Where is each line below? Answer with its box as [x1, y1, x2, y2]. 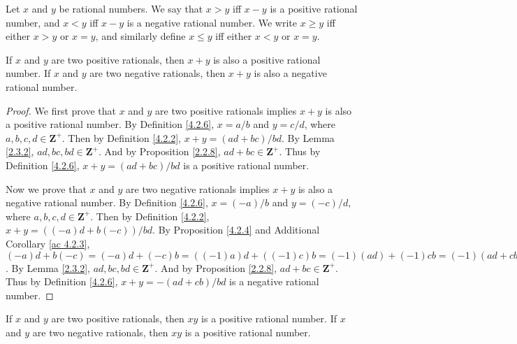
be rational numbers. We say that [59, 1, 203, 15]
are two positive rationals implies [155, 103, 297, 117]
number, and [6, 15, 60, 29]
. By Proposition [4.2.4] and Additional [152, 222, 320, 237]
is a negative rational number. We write [126, 15, 297, 29]
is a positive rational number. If [201, 311, 337, 326]
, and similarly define [95, 29, 186, 43]
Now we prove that [6, 181, 87, 196]
